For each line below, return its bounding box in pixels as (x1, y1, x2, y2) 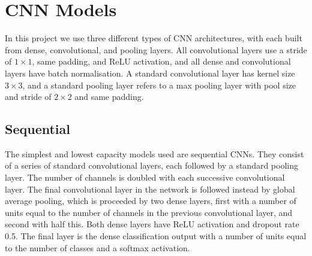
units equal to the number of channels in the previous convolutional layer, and (5, 206, 293, 218)
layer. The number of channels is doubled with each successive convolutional (5, 171, 285, 184)
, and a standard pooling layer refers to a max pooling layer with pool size (22, 78, 296, 91)
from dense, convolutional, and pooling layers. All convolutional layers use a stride (5, 43, 307, 56)
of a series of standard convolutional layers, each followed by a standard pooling (5, 159, 299, 172)
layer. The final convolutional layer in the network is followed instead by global (5, 182, 295, 195)
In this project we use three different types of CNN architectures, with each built (5, 32, 302, 44)
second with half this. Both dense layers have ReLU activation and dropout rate (5, 218, 299, 230)
